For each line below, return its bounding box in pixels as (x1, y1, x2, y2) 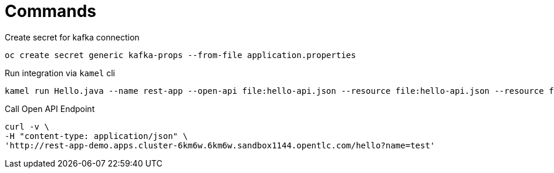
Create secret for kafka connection (5, 32, 140, 42)
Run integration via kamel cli (5, 67, 115, 78)
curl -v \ (5, 121, 49, 131)
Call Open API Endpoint (5, 103, 95, 114)
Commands (5, 1, 97, 21)
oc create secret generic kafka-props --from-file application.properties (5, 50, 356, 60)
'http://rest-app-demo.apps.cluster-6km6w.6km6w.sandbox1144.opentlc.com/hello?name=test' (5, 140, 435, 150)
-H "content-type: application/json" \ (5, 131, 188, 141)
